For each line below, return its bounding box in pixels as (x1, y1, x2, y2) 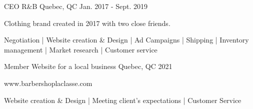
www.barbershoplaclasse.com (4, 77, 92, 88)
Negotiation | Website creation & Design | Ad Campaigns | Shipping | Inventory (4, 34, 249, 45)
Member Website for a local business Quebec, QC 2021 (4, 61, 172, 71)
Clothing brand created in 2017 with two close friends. (4, 17, 170, 28)
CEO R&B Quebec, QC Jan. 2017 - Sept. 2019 (4, 1, 148, 11)
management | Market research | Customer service (4, 44, 157, 54)
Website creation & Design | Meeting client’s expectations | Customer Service (4, 94, 241, 105)
